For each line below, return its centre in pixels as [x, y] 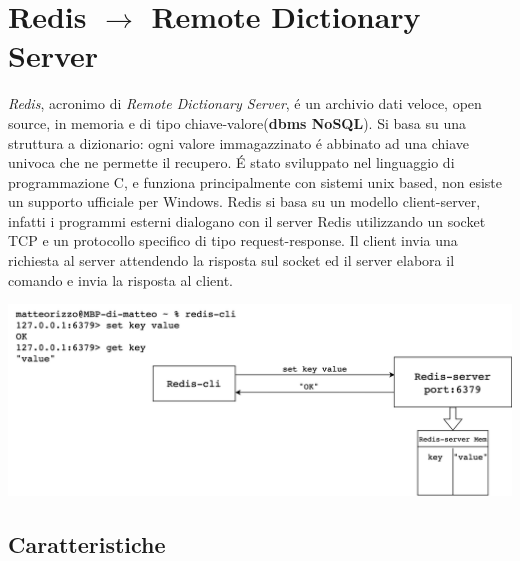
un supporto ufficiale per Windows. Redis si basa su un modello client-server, [244, 201]
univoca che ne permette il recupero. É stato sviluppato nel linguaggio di [231, 162]
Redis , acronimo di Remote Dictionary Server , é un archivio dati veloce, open [245, 103]
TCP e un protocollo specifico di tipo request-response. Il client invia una [233, 240]
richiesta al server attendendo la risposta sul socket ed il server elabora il [231, 260]
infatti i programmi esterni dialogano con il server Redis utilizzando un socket [247, 220]
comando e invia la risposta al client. [120, 279]
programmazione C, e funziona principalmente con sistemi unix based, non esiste [255, 181]
